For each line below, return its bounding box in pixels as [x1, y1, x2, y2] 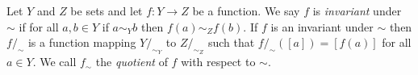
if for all [19, 18, 59, 35]
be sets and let [70, 2, 143, 19]
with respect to [181, 53, 256, 70]
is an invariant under [270, 18, 374, 35]
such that [207, 34, 255, 51]
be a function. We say [192, 2, 300, 19]
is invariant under [312, 2, 402, 19]
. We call [32, 53, 77, 70]
